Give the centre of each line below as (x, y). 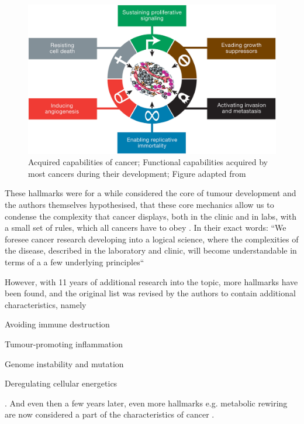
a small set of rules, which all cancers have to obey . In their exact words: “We (146, 228)
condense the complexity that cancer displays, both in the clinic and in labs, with (151, 216)
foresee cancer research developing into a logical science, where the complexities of (152, 239)
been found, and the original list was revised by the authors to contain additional (150, 293)
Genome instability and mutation (64, 363)
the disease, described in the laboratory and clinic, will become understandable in (151, 250)
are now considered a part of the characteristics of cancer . (110, 414)
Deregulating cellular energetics (61, 383)
